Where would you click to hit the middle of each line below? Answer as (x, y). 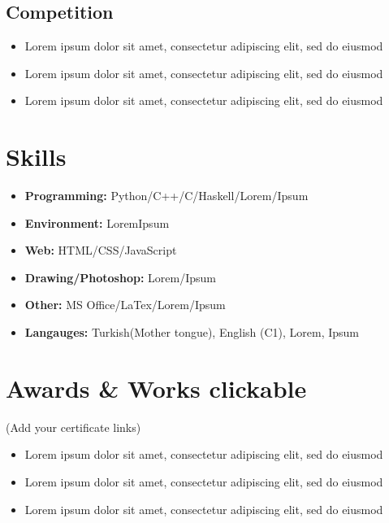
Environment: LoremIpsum (97, 222)
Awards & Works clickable (156, 388)
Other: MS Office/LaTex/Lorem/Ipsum (125, 305)
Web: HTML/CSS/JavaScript (101, 250)
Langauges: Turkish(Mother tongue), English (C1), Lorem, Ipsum (192, 332)
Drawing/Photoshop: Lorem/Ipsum (120, 277)
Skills (36, 157)
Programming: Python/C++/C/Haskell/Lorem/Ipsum (166, 196)
